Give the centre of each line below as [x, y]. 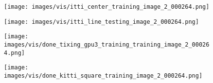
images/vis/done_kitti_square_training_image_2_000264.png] [103, 75]
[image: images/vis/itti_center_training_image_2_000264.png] [107, 7]
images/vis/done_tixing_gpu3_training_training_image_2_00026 [107, 44]
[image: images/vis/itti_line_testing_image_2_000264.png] [101, 22]
